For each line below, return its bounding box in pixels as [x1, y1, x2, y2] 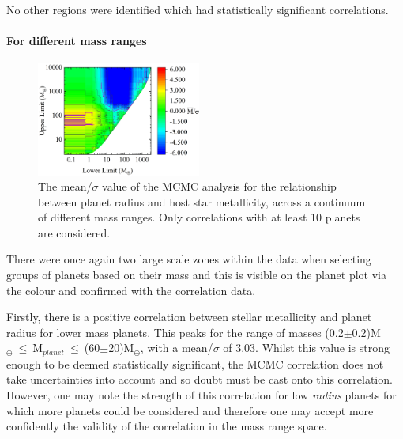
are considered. [38, 224, 111, 240]
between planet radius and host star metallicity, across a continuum [38, 193, 366, 210]
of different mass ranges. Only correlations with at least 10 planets [38, 209, 360, 225]
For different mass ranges [6, 32, 147, 49]
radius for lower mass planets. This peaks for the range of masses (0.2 [6, 324, 344, 340]
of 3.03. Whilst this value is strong [223, 339, 390, 356]
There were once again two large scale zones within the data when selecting [6, 251, 371, 267]
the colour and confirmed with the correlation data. [6, 282, 256, 298]
